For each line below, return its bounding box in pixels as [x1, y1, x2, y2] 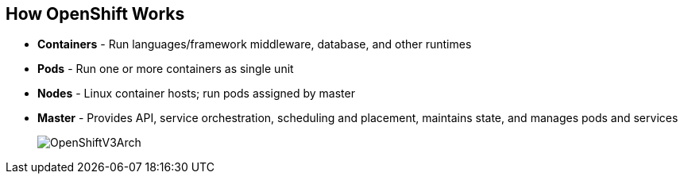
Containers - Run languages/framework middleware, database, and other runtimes [37, 37, 472, 52]
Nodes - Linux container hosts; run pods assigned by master [37, 86, 355, 101]
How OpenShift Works [6, 4, 185, 24]
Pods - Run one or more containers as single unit [37, 62, 294, 76]
